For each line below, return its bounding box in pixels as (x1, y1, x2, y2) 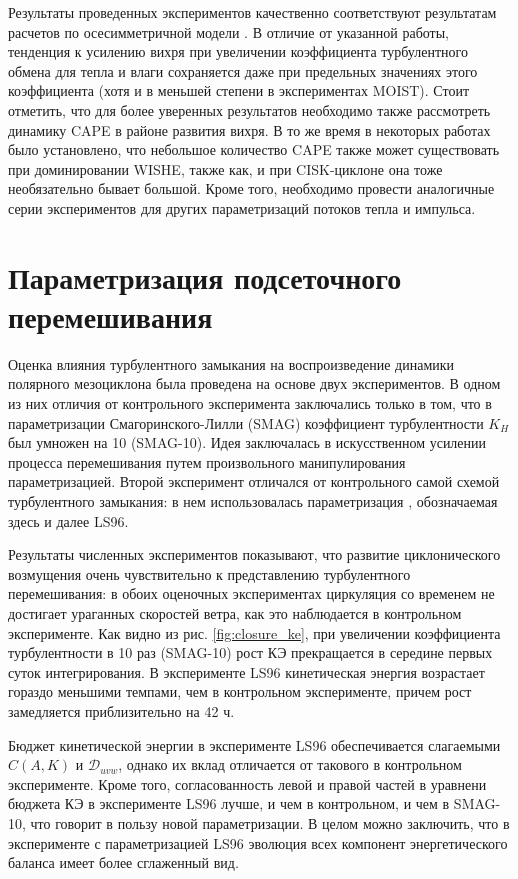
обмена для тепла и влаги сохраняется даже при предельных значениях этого (8, 60, 478, 81)
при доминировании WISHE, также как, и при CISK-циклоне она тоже (8, 158, 443, 179)
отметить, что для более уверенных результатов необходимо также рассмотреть (8, 99, 491, 120)
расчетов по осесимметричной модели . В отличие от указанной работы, (8, 21, 449, 42)
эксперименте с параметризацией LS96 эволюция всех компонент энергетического (8, 832, 508, 853)
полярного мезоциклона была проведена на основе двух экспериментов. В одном (8, 373, 501, 394)
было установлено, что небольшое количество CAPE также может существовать (8, 139, 500, 160)
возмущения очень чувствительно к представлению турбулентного (8, 563, 411, 584)
